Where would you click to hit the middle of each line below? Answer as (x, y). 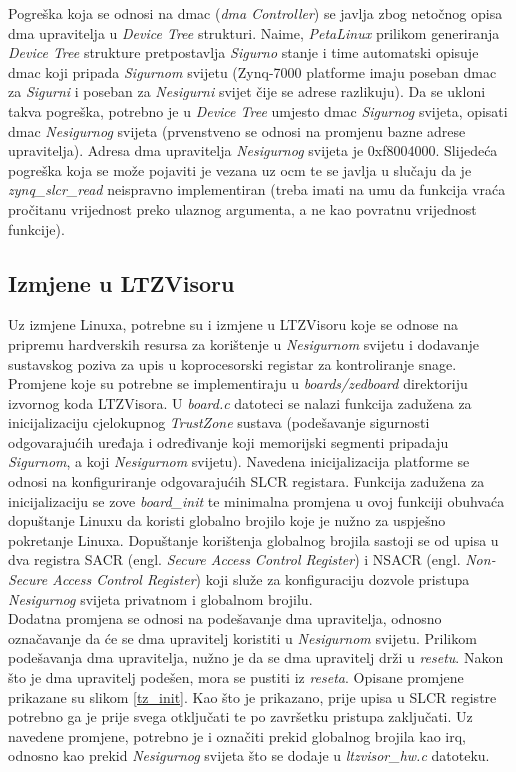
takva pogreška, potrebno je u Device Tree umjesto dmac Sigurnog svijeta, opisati (258, 110)
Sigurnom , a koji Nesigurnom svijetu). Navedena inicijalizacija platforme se (239, 461)
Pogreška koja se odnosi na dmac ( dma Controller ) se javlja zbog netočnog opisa (255, 13)
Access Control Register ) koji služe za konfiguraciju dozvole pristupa (261, 579)
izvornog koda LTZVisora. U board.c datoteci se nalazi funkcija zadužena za (240, 402)
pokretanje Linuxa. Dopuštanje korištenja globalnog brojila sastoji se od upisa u (253, 539)
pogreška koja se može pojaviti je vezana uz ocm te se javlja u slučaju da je (240, 169)
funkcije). (36, 228)
